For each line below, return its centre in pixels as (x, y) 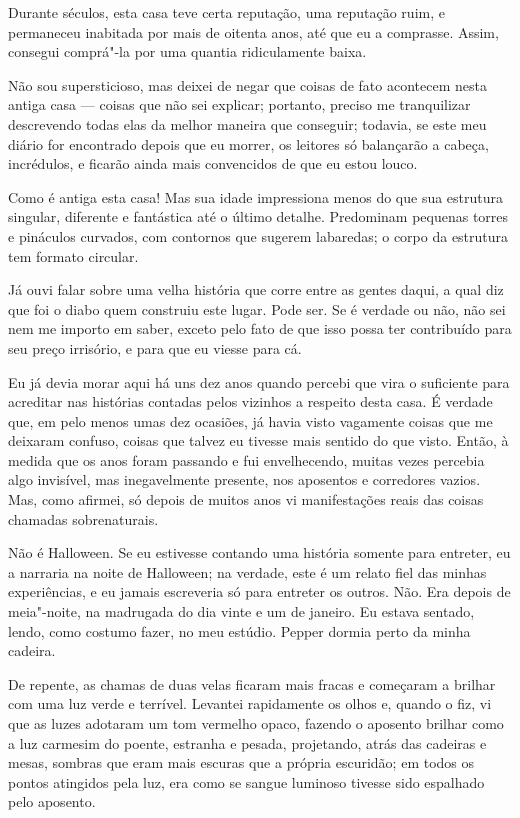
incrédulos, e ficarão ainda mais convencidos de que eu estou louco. (213, 163)
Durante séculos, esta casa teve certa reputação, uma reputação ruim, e (226, 12)
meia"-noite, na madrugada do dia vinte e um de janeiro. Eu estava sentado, (241, 611)
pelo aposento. (52, 801)
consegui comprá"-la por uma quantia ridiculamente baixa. (187, 51)
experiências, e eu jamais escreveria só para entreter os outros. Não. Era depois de (259, 591)
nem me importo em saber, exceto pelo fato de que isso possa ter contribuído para (260, 328)
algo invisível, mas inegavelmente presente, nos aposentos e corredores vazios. (244, 479)
